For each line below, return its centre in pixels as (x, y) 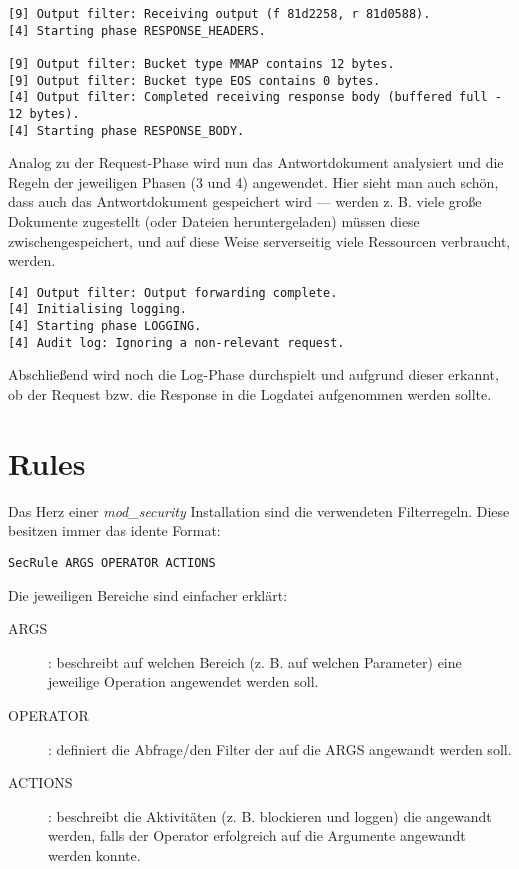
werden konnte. (94, 854)
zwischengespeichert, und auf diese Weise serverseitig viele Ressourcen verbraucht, (259, 240)
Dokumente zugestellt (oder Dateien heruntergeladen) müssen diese (214, 221)
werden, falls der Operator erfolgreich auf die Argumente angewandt (257, 835)
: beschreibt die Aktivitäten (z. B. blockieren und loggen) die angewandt (270, 815)
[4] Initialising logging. (97, 309)
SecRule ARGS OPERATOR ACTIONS (112, 562)
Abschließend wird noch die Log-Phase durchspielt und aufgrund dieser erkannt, (253, 374)
